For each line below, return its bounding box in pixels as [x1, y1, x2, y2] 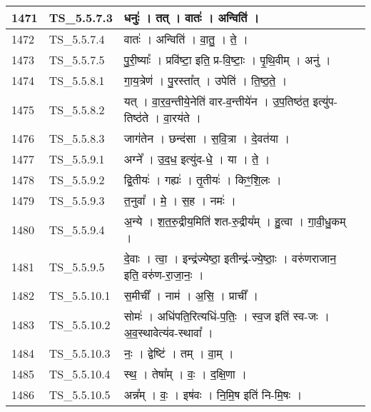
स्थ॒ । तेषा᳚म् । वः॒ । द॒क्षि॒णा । [123, 366, 247, 382]
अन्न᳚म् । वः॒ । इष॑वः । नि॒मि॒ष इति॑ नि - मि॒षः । [123, 386, 303, 403]
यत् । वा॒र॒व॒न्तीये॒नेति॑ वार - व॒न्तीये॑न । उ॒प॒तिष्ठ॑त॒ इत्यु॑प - [123, 93, 338, 109]
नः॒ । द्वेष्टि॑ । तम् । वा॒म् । [123, 345, 234, 361]
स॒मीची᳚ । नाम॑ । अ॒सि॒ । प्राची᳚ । [123, 287, 258, 303]
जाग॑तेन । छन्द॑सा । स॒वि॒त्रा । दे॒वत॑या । [123, 130, 290, 146]
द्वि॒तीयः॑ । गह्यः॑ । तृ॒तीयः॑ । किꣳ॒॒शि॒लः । [123, 171, 282, 188]
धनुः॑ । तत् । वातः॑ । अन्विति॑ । [123, 9, 260, 26]
